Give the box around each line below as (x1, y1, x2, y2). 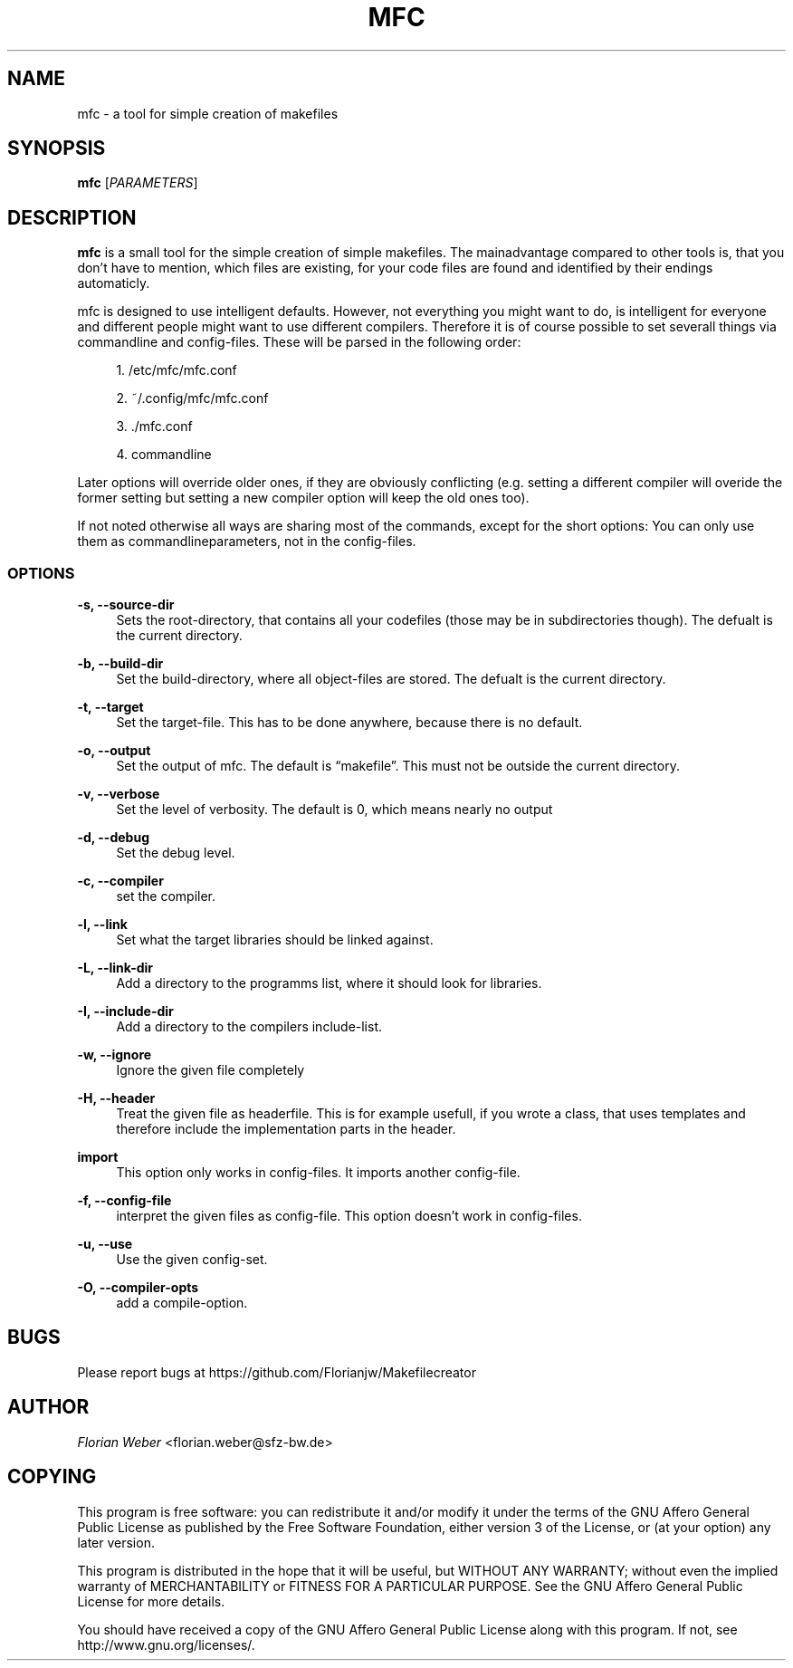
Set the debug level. (116, 845, 235, 861)
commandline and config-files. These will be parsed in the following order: (77, 334, 521, 350)
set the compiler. (116, 888, 216, 905)
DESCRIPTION (7, 206, 137, 229)
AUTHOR (7, 1395, 90, 1419)
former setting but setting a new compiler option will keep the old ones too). (77, 490, 530, 506)
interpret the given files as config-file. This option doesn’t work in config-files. (116, 1208, 582, 1224)
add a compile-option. (116, 1295, 248, 1311)
